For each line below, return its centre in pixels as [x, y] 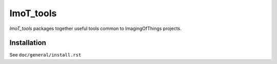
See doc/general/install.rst [45, 55]
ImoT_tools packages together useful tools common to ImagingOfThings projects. [95, 28]
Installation [28, 43]
